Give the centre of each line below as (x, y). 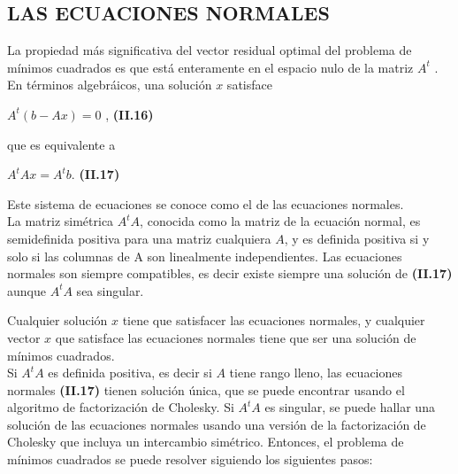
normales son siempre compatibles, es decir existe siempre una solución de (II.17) (230, 273)
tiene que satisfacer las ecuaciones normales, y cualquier (274, 320)
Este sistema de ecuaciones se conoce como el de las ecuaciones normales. (206, 203)
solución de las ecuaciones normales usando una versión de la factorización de (217, 424)
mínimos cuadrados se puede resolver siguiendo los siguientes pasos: (190, 459)
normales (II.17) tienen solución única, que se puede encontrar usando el (206, 389)
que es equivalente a (61, 144)
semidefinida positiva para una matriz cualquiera (139, 238)
